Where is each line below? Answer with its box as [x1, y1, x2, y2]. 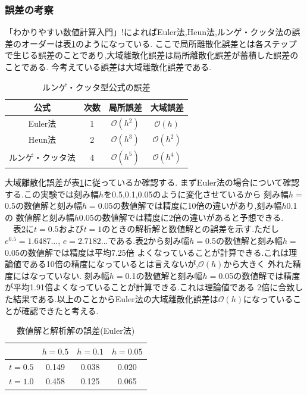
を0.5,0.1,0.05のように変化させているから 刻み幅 [103, 187, 289, 200]
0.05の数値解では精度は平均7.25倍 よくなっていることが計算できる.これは [5, 246, 289, 258]
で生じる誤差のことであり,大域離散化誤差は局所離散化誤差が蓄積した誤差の [5, 49, 299, 61]
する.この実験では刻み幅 [5, 187, 99, 200]
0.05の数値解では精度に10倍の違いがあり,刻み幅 [98, 199, 282, 212]
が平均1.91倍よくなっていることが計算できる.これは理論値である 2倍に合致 [5, 281, 295, 293]
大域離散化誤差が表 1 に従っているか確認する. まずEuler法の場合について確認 [5, 176, 300, 189]
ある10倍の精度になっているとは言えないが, [29, 258, 199, 270]
